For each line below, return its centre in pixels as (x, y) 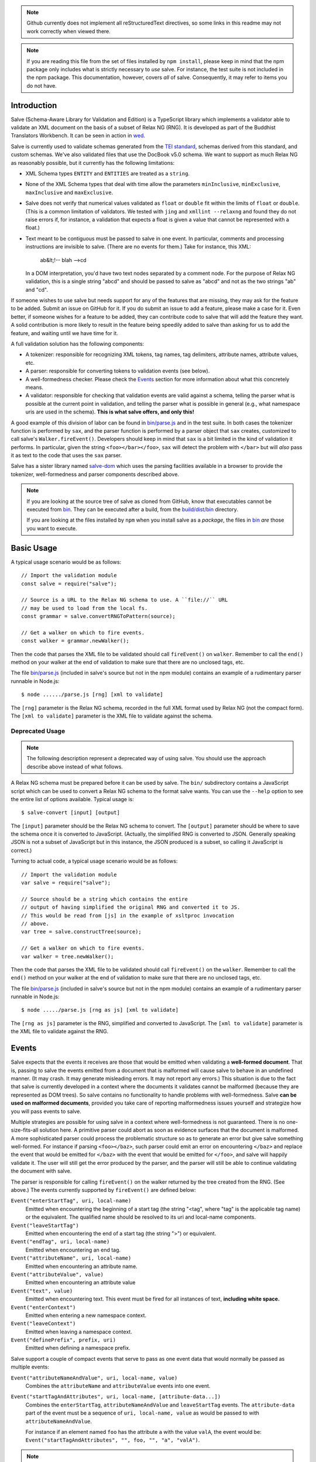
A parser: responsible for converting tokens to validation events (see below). (118, 371)
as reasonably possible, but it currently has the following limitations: (93, 163)
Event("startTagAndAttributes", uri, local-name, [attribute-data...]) (116, 1397)
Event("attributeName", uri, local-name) (71, 1258)
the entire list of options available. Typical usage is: (73, 799)
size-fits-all (25, 1130)
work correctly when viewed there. (69, 31)
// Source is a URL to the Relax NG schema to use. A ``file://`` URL (125, 600)
